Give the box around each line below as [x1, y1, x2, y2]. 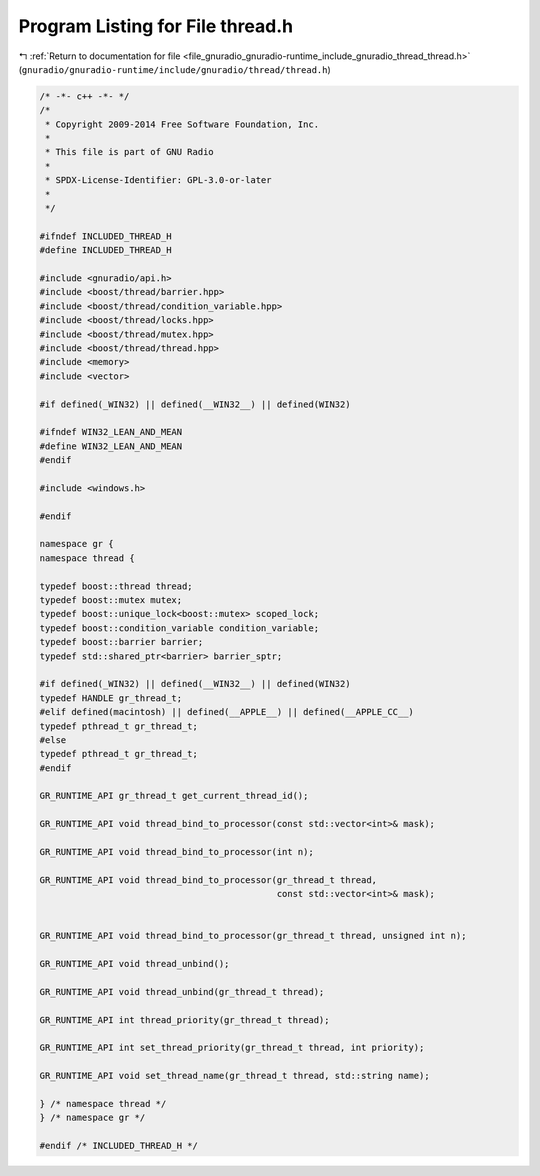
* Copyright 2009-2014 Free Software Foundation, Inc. [45, 118, 320, 130]
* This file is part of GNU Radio [45, 146, 214, 158]
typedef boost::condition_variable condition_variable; [39, 622, 320, 634]
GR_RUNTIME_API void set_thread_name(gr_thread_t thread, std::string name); [39, 1070, 430, 1082]
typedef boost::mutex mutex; [39, 594, 183, 605]
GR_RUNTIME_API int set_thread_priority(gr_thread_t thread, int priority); [39, 1042, 425, 1054]
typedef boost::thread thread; [39, 580, 194, 592]
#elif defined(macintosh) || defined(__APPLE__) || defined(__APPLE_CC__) [39, 706, 415, 718]
